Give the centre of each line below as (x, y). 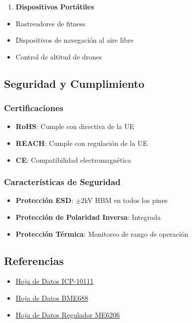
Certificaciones (34, 108)
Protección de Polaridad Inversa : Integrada (88, 217)
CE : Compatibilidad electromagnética (73, 160)
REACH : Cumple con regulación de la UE (81, 143)
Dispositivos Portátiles (55, 6)
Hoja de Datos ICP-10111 (54, 281)
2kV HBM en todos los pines (124, 200)
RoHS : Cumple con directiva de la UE (75, 126)
